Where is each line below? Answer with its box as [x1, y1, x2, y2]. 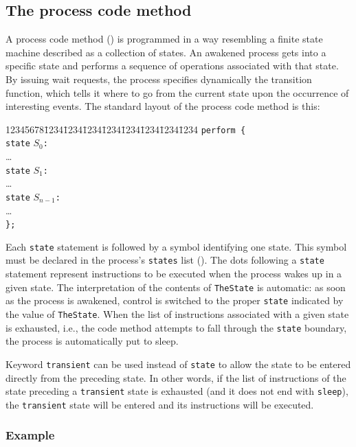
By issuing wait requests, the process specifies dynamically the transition [5, 71, 312, 86]
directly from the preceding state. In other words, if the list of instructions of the [5, 370, 346, 385]
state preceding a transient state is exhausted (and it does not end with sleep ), [5, 384, 348, 398]
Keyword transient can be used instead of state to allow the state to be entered [5, 356, 351, 371]
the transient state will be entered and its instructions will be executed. [5, 397, 314, 411]
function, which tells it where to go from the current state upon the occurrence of [5, 85, 349, 100]
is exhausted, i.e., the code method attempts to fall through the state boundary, [5, 320, 347, 334]
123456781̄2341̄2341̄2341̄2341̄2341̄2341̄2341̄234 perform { [5, 122, 246, 136]
